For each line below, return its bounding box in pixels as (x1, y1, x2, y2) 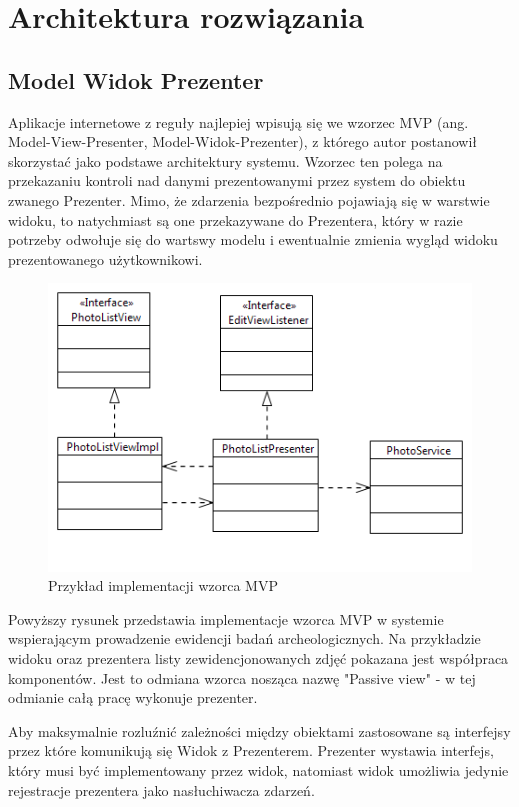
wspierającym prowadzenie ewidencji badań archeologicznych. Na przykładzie (8, 628, 481, 649)
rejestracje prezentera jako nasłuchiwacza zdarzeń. (8, 779, 315, 800)
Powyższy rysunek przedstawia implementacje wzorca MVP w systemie (8, 608, 444, 629)
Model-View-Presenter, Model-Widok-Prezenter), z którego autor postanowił (8, 131, 478, 152)
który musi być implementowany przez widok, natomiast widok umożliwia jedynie (8, 759, 509, 780)
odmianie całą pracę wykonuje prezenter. (8, 687, 258, 708)
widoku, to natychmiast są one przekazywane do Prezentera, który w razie (8, 209, 463, 230)
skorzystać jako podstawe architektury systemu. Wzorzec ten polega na (8, 150, 443, 171)
